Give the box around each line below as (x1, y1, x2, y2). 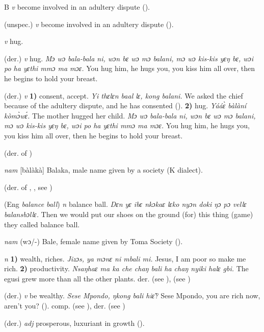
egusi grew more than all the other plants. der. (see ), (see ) (4, 273, 191, 283)
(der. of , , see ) (4, 181, 52, 192)
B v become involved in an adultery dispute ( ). (4, 2, 150, 12)
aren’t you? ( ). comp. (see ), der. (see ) (4, 300, 125, 311)
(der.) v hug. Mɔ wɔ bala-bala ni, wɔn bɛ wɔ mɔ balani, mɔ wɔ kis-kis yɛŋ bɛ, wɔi (4, 53, 254, 63)
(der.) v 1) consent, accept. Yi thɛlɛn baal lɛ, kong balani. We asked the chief (4, 90, 243, 101)
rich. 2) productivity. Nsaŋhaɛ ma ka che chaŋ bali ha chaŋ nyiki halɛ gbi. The (4, 263, 249, 274)
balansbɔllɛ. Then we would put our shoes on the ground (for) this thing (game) (4, 208, 253, 219)
